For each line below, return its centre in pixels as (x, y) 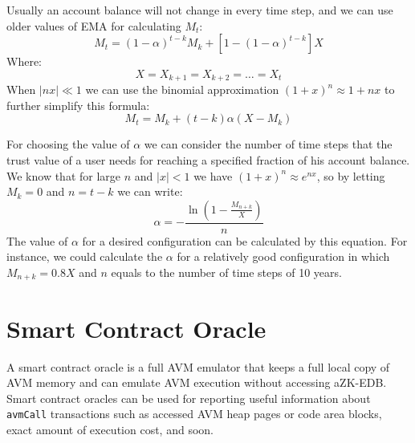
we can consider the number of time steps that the (268, 144)
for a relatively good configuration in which (283, 256)
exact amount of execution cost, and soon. (110, 430)
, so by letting (351, 175)
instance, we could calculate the (85, 256)
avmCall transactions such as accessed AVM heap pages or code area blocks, (194, 414)
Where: (24, 61)
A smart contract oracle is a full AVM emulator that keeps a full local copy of (198, 366)
